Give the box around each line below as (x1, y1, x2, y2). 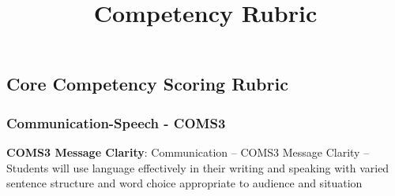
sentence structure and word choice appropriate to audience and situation (6, 175, 363, 191)
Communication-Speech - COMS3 (6, 113, 226, 132)
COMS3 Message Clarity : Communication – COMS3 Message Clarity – (6, 143, 370, 160)
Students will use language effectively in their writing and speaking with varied (6, 159, 389, 176)
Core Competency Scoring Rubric (6, 72, 288, 96)
